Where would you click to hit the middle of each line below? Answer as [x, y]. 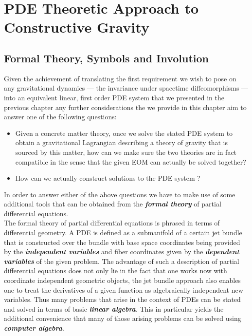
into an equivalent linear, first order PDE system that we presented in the [114, 97]
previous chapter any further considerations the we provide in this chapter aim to [125, 107]
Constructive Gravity [77, 27]
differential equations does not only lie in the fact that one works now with [116, 271]
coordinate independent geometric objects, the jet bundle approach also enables [122, 280]
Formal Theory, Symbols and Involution [107, 58]
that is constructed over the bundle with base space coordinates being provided [122, 242]
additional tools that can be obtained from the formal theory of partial [113, 204]
